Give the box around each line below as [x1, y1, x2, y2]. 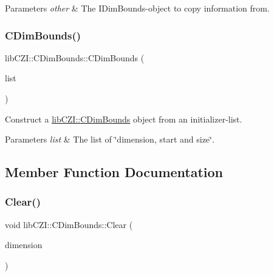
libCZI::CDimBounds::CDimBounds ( [5, 51, 145, 64]
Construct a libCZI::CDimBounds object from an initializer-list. [5, 112, 242, 125]
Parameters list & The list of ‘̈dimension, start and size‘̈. [5, 133, 214, 146]
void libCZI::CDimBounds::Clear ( [5, 218, 133, 231]
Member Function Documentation [5, 163, 224, 181]
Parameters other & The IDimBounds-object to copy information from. [5, 2, 270, 14]
